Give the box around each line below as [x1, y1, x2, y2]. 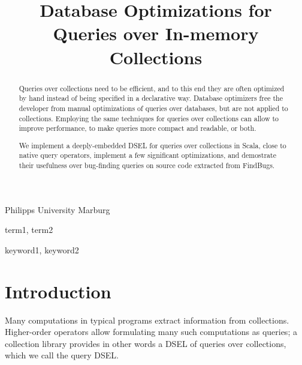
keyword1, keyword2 [5, 243, 79, 256]
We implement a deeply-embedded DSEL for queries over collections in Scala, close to [19, 140, 286, 150]
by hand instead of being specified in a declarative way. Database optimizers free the [19, 93, 283, 103]
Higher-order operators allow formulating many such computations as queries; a [5, 325, 297, 338]
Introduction [5, 279, 111, 303]
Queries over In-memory [53, 21, 259, 46]
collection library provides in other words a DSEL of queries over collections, [5, 337, 286, 349]
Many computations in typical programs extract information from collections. [5, 313, 289, 326]
